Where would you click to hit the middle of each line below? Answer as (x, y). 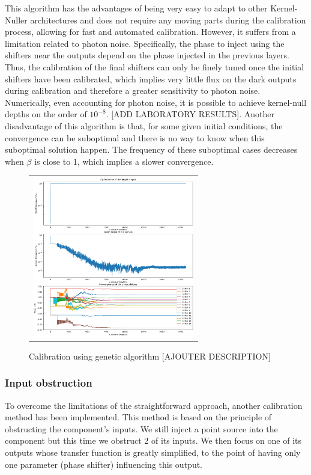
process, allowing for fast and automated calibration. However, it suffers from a (150, 32)
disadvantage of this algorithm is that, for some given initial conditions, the (144, 125)
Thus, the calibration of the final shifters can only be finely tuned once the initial (155, 66)
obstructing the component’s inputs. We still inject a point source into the (141, 428)
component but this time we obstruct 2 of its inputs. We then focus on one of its (153, 440)
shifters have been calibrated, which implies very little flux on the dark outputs (151, 78)
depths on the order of (46, 114)
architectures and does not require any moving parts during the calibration (168, 20)
